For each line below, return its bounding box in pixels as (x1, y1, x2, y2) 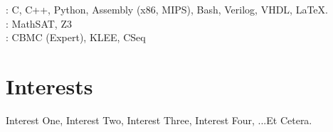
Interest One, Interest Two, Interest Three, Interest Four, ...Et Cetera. (6, 112, 312, 127)
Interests (6, 71, 93, 100)
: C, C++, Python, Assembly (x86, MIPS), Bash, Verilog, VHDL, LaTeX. (6, 2, 328, 16)
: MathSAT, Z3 (6, 16, 72, 31)
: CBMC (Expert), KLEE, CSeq (6, 30, 146, 45)
